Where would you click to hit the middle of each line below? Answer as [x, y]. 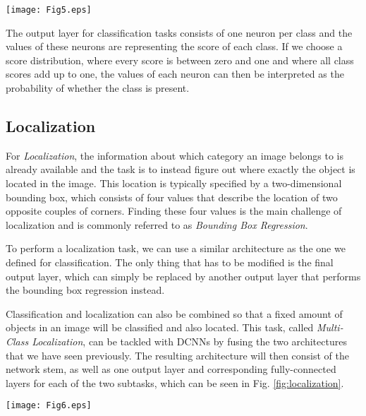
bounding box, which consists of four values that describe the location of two [172, 197]
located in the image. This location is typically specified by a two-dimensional [174, 183]
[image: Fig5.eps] [49, 10]
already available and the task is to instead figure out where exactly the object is [181, 169]
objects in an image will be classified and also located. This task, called [160, 327]
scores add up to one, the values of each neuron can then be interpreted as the [175, 74]
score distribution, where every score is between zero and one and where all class [180, 60]
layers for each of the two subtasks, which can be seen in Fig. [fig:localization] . [175, 382]
